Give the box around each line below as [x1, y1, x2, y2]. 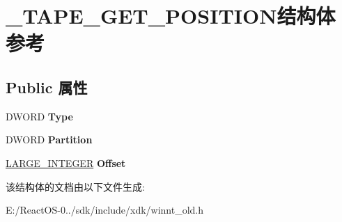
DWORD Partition [6, 132, 93, 147]
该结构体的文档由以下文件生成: [6, 179, 145, 193]
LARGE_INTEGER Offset [6, 155, 126, 170]
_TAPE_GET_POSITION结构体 [6, 1, 336, 30]
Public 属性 [6, 76, 88, 97]
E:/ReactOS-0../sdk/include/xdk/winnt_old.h [6, 203, 204, 217]
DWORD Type [6, 109, 73, 123]
